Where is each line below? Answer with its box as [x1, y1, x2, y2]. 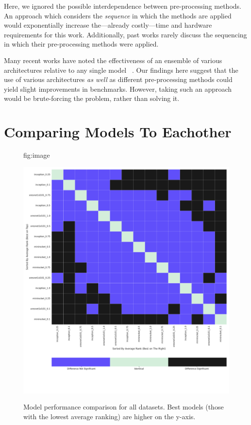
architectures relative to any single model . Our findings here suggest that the [4, 65, 238, 75]
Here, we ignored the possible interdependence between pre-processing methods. [4, 1, 241, 11]
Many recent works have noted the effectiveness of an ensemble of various [4, 55, 222, 65]
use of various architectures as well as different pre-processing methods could [4, 74, 233, 84]
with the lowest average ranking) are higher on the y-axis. [23, 411, 196, 421]
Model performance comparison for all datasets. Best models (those [23, 402, 224, 412]
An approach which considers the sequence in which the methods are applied [4, 10, 232, 20]
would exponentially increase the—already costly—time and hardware [4, 20, 212, 30]
